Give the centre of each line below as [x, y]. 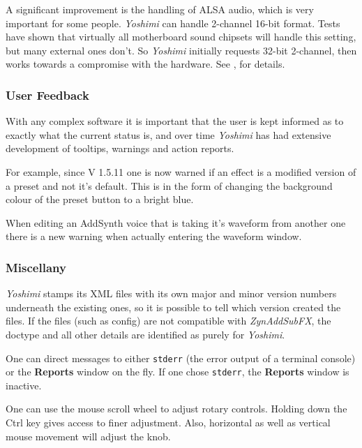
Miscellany [36, 267]
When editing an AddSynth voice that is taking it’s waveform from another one [176, 222]
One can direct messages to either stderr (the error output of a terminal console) [181, 358]
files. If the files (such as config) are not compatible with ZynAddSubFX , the [168, 321]
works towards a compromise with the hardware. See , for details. [145, 64]
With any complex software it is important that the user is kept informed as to [175, 121]
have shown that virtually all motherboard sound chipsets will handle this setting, [181, 37]
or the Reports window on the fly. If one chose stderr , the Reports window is [178, 372]
